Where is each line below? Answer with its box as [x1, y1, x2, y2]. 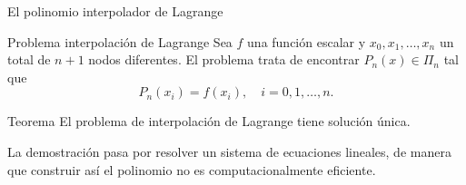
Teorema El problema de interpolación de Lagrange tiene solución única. [7, 112, 411, 131]
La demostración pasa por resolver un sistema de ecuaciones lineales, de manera [7, 141, 451, 161]
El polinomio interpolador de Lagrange [7, 2, 223, 20]
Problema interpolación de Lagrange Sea [7, 32, 233, 51]
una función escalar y [247, 32, 366, 51]
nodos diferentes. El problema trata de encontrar [88, 50, 360, 69]
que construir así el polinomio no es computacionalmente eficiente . [7, 160, 376, 179]
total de [7, 50, 51, 69]
